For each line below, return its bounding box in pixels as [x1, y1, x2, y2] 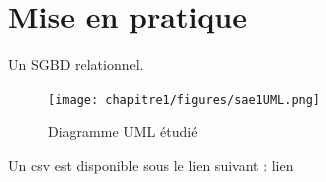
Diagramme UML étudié [48, 121, 198, 142]
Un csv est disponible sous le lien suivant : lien [8, 154, 294, 175]
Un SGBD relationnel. [8, 54, 144, 75]
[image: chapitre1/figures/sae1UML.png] [48, 92, 321, 107]
